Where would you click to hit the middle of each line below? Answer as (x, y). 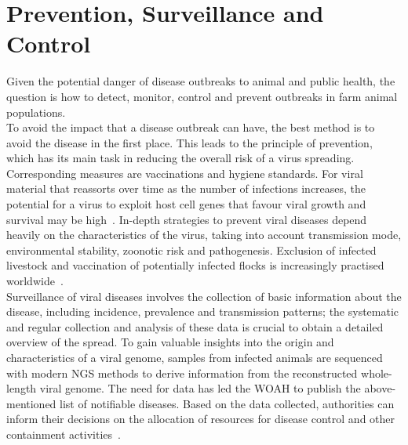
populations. (36, 112)
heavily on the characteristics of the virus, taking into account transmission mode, (204, 235)
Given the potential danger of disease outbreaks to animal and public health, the (201, 81)
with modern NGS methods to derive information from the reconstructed (182, 373)
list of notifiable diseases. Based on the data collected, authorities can (227, 403)
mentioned (31, 403)
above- (380, 388)
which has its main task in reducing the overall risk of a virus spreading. (180, 158)
